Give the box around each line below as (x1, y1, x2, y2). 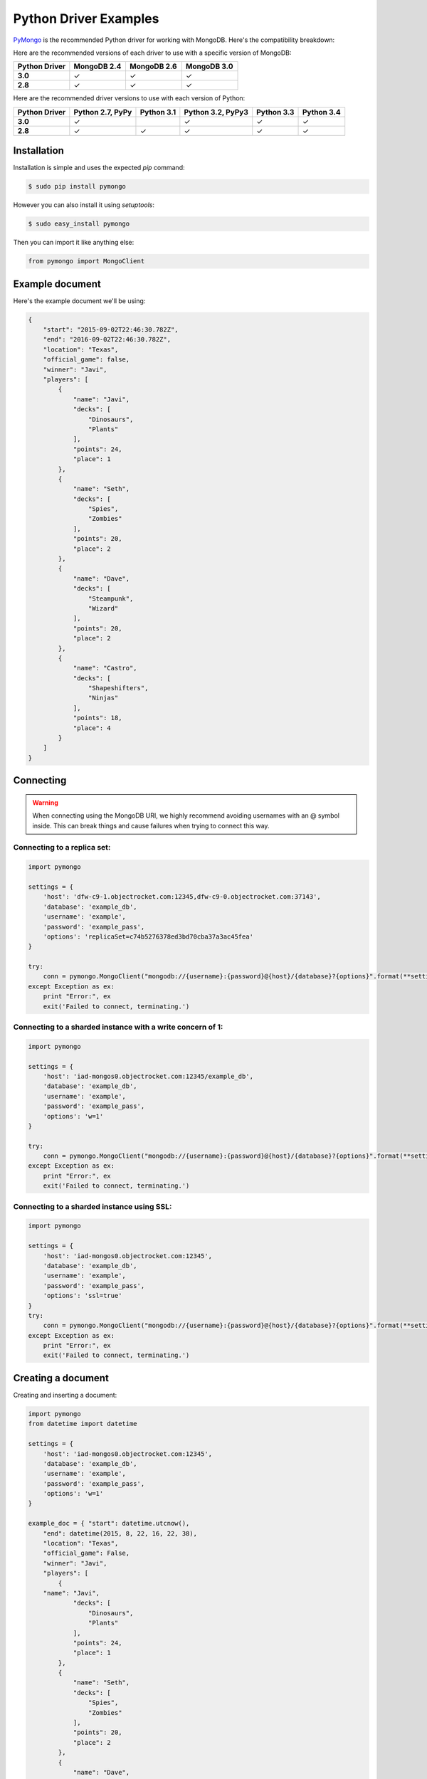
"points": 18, (73, 714, 122, 722)
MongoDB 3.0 (185, 61, 233, 71)
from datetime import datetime (28, 1420, 138, 1428)
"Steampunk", (88, 594, 134, 603)
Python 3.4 (302, 107, 341, 117)
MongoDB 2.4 (73, 61, 122, 71)
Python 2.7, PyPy (73, 107, 132, 117)
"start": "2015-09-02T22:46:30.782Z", (43, 326, 179, 334)
